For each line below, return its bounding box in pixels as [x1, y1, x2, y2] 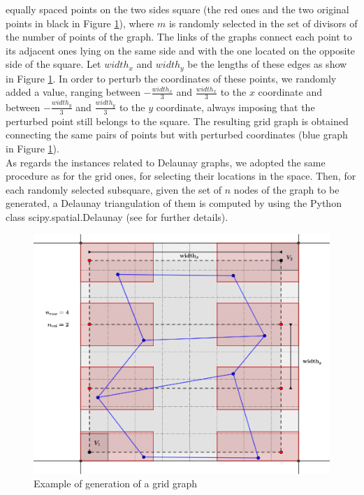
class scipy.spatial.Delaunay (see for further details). [6, 209, 228, 224]
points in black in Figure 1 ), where [6, 15, 154, 30]
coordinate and [258, 85, 323, 99]
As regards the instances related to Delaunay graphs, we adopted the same [6, 155, 326, 169]
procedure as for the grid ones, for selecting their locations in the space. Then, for [6, 168, 356, 183]
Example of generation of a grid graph [34, 476, 198, 491]
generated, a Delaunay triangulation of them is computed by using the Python [6, 196, 342, 210]
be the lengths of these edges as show [187, 57, 347, 71]
